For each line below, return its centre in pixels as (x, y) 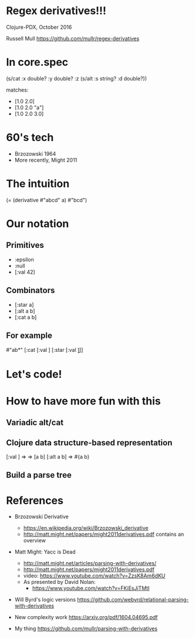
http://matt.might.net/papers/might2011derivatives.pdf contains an (104, 534)
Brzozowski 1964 (35, 153)
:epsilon (24, 259)
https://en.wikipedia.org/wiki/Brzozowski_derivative (86, 528)
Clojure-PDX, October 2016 (39, 27)
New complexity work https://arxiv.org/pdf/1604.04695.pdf (86, 617)
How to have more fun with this (83, 401)
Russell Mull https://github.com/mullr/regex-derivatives (73, 38)
